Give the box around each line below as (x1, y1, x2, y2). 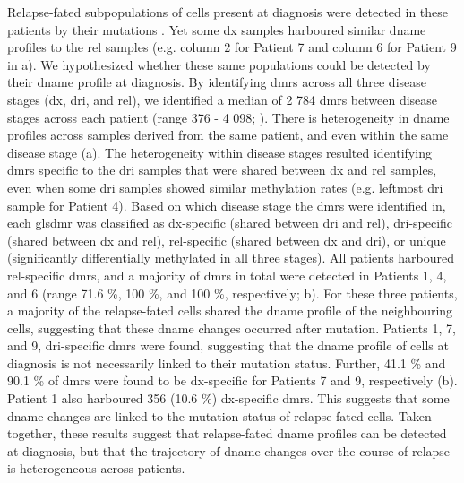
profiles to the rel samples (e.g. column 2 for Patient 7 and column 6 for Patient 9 (7, 38, 457, 56)
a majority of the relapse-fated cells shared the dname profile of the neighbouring (7, 301, 453, 320)
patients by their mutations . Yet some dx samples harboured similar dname (7, 20, 426, 39)
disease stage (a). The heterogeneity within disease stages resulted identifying (7, 142, 432, 161)
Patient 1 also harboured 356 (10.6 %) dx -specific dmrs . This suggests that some (7, 389, 450, 408)
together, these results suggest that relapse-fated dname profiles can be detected (7, 424, 447, 443)
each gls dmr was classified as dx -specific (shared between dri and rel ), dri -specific (7, 213, 453, 232)
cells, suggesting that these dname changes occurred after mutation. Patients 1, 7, (7, 318, 456, 337)
